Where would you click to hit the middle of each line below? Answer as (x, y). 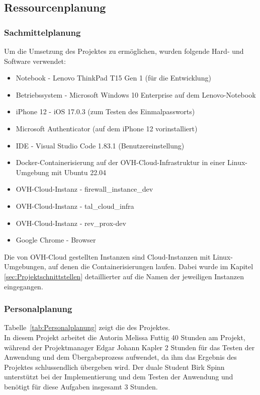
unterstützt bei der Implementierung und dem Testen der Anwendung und (119, 377)
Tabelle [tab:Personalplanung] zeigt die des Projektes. (87, 327)
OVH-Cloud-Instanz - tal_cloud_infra (75, 206)
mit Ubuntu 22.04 (79, 172)
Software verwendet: (35, 61)
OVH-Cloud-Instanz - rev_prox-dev (71, 223)
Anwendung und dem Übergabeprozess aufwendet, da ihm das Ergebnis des (120, 357)
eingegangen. (24, 286)
